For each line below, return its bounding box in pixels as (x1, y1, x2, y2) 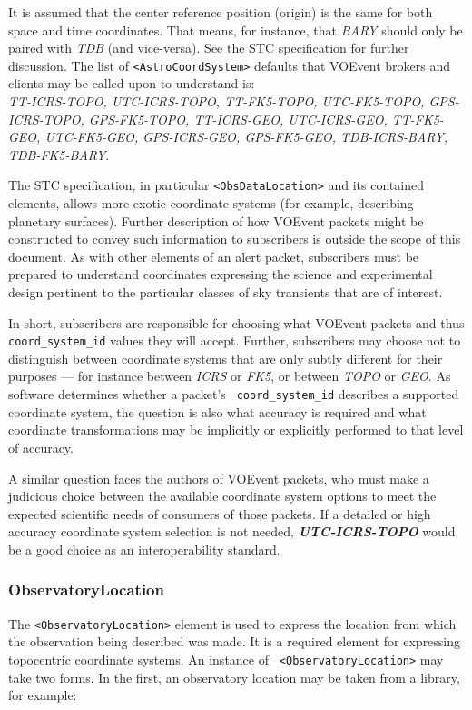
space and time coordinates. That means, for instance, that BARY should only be (8, 20, 463, 39)
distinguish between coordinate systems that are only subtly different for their (8, 348, 443, 367)
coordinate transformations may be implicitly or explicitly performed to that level (8, 420, 464, 439)
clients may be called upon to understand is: (8, 74, 255, 93)
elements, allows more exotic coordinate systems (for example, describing (8, 194, 414, 213)
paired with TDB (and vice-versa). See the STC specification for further (8, 38, 409, 57)
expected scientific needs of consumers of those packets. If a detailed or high (8, 504, 431, 523)
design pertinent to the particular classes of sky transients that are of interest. (8, 283, 443, 302)
